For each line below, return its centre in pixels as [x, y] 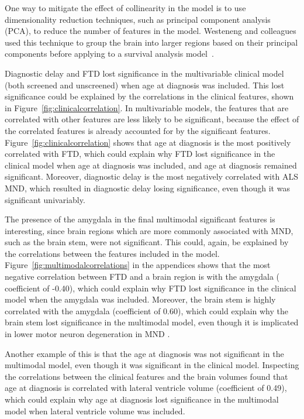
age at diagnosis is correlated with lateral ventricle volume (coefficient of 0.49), [146, 388]
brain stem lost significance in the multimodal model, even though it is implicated [152, 322]
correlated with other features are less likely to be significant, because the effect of [152, 119]
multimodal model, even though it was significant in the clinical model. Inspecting [152, 365]
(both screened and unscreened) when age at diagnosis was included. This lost [145, 85]
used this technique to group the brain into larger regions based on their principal [151, 42]
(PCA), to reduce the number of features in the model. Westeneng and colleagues [151, 31]
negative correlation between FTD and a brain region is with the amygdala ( [142, 277]
